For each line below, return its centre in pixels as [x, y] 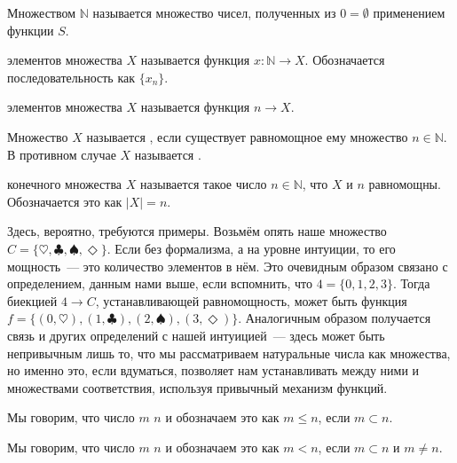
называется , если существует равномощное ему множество [247, 136]
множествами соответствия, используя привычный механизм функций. [197, 387]
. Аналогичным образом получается [335, 318]
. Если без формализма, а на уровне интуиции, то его [251, 248]
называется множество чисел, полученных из [214, 12]
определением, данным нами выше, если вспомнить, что [160, 283]
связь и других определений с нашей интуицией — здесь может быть [196, 335]
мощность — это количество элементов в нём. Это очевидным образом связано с [228, 266]
